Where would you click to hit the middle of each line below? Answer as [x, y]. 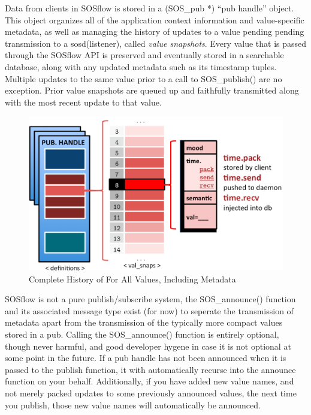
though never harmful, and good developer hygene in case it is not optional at [148, 346]
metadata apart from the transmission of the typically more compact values [144, 322]
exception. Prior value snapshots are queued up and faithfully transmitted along [152, 90]
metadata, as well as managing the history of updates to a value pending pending [155, 31]
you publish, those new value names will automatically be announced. [133, 405]
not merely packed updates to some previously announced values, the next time [151, 393]
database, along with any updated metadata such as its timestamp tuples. [141, 66]
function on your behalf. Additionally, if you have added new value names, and [150, 381]
